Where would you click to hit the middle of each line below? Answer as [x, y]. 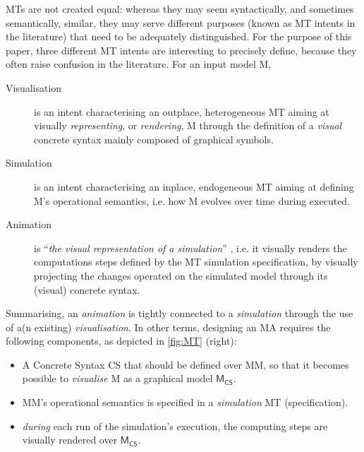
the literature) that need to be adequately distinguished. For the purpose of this [179, 36]
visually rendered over [70, 440]
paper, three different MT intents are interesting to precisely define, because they [181, 50]
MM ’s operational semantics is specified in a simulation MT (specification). [185, 402]
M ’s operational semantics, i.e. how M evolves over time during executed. [192, 200]
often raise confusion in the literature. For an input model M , [139, 64]
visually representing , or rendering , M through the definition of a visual [188, 125]
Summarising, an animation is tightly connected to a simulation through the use [180, 313]
